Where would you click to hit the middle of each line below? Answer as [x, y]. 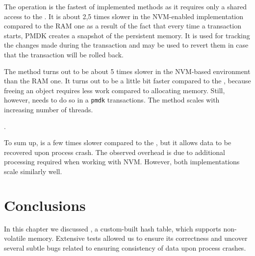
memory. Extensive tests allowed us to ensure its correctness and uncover [138, 238]
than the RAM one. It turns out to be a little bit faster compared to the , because [127, 81]
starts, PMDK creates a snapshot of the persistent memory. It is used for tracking [127, 35]
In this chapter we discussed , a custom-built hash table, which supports [113, 228]
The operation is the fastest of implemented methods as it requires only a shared [125, 6]
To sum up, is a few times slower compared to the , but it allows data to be [118, 142]
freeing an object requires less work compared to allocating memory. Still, [115, 90]
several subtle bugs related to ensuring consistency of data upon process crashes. [125, 247]
